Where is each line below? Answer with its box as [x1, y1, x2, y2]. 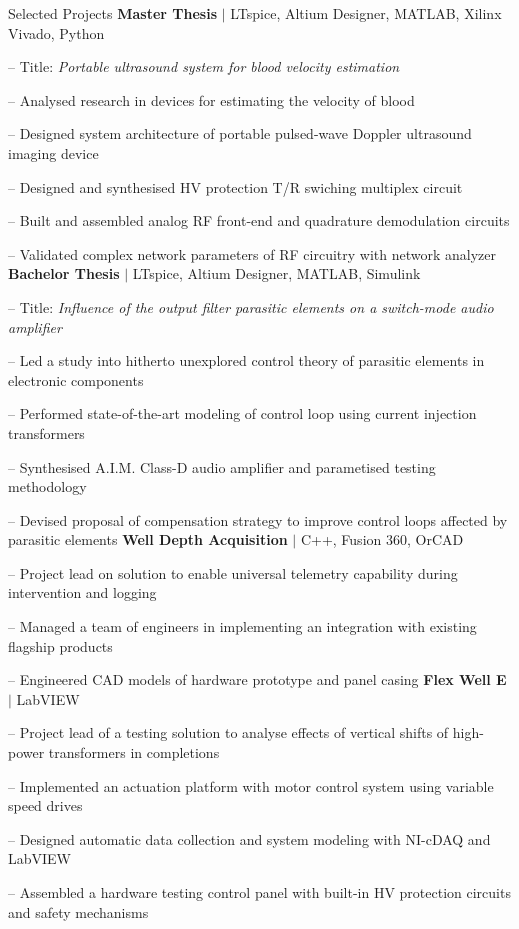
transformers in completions [48, 742, 220, 763]
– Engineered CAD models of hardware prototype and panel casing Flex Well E [8, 669, 507, 690]
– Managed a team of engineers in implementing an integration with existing [8, 616, 477, 637]
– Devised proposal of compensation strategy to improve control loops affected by [8, 509, 508, 530]
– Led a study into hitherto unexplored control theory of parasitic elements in [8, 350, 485, 371]
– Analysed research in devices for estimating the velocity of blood [8, 89, 415, 110]
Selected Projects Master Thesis [8, 3, 218, 23]
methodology [8, 476, 87, 497]
